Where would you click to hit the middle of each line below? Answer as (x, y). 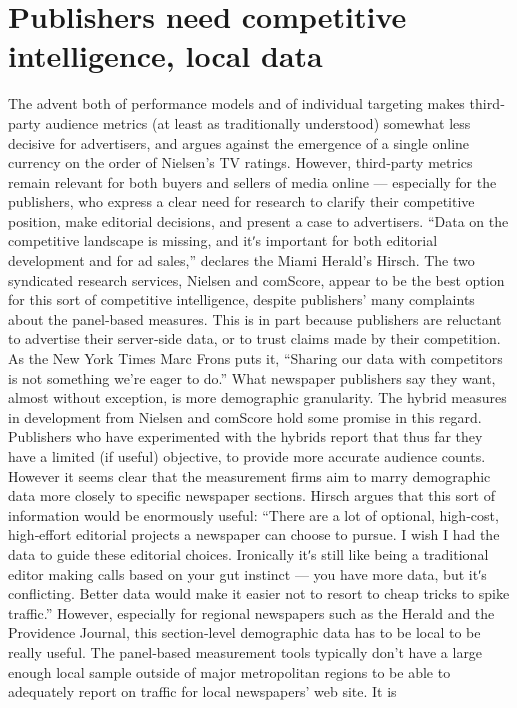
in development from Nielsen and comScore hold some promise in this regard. (245, 416)
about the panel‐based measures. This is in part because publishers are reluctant (255, 318)
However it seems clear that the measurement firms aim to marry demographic (249, 475)
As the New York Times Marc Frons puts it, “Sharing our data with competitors (255, 358)
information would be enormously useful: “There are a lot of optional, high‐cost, (253, 514)
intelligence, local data (165, 55)
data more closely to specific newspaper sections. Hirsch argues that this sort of (251, 495)
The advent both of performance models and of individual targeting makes (236, 103)
